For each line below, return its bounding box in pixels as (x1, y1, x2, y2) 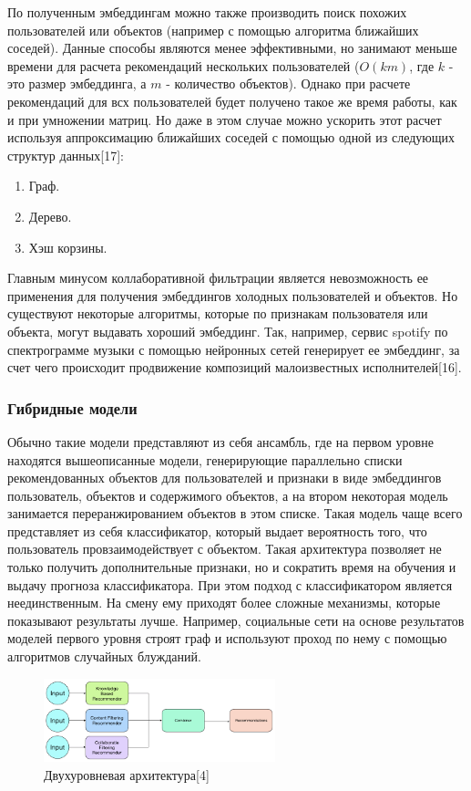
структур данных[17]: (7, 145, 124, 164)
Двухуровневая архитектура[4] (44, 765, 210, 785)
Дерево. (28, 206, 72, 225)
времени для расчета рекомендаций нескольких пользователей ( (7, 56, 360, 75)
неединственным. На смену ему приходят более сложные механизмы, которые (7, 593, 441, 612)
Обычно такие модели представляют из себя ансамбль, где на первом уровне (7, 432, 434, 451)
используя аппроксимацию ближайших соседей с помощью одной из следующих (7, 128, 456, 147)
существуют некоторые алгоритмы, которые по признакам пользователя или (7, 304, 428, 323)
